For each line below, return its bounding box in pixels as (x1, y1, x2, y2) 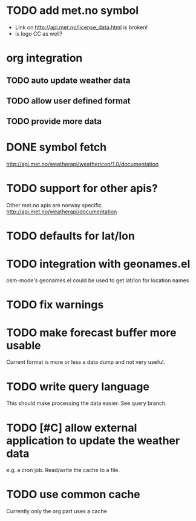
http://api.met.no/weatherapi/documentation (6, 208, 117, 215)
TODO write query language (6, 380, 150, 393)
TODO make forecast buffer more (6, 326, 177, 339)
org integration (6, 51, 83, 65)
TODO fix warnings (6, 298, 104, 312)
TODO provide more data (6, 116, 102, 127)
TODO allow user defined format (6, 95, 131, 106)
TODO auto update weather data (6, 75, 131, 85)
